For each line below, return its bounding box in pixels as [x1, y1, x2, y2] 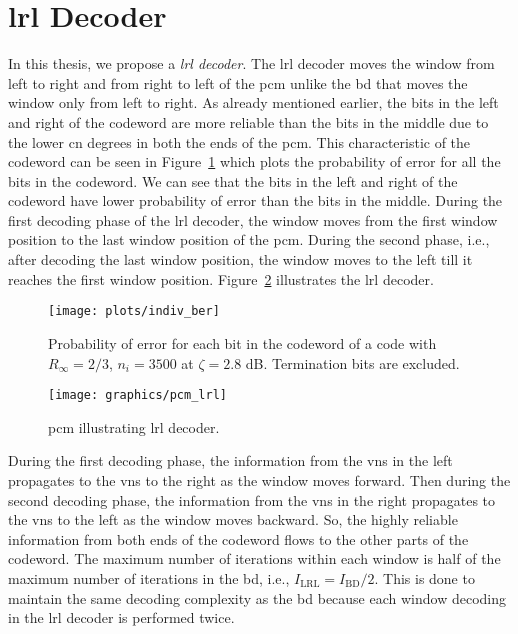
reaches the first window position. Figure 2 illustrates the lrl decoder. [8, 268, 434, 289]
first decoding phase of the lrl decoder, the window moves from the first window [8, 209, 498, 230]
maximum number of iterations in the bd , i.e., [8, 567, 290, 588]
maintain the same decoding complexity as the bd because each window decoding [8, 587, 506, 608]
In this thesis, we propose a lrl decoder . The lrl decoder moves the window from [8, 53, 495, 74]
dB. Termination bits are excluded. [245, 352, 460, 373]
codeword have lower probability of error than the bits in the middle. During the [8, 190, 503, 211]
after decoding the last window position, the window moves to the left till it [8, 249, 473, 270]
